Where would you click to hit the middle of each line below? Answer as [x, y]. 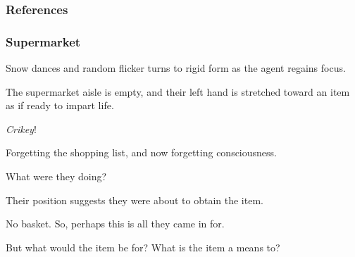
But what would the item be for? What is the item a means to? [143, 247]
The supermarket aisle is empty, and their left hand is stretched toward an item [178, 91]
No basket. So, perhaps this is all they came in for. [115, 224]
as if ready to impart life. [60, 105]
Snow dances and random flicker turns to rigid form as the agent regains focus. [176, 68]
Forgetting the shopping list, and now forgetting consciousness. [141, 152]
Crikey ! [21, 128]
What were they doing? [56, 176]
